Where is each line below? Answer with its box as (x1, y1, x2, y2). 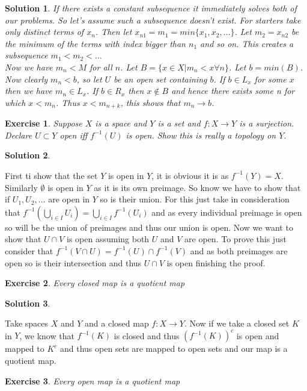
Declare (5, 128, 32, 141)
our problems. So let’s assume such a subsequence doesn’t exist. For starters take (5, 13, 301, 26)
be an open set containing (114, 72, 207, 85)
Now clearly (5, 72, 48, 85)
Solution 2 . (5, 149, 50, 161)
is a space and (95, 117, 147, 130)
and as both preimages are (190, 244, 288, 257)
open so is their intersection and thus (5, 256, 142, 269)
